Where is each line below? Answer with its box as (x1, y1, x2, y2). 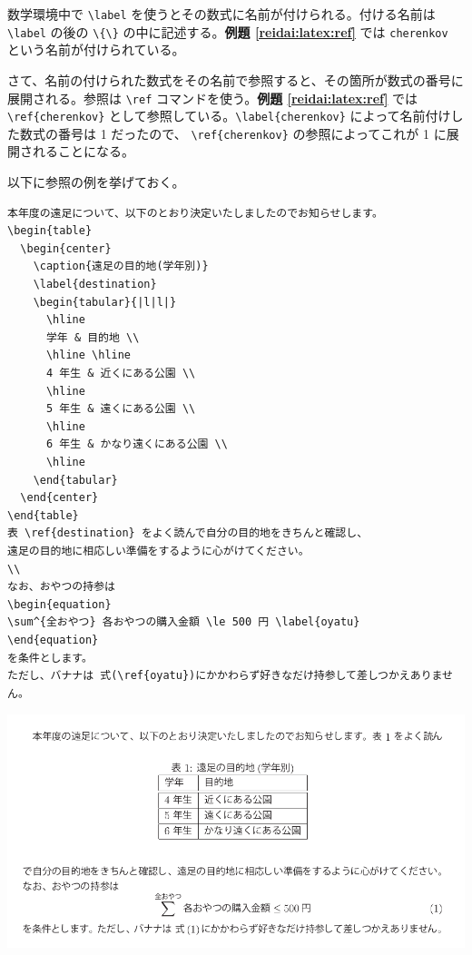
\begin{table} (7, 224, 93, 238)
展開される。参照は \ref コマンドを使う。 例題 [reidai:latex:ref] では (7, 88, 418, 107)
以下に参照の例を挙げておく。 (7, 172, 185, 192)
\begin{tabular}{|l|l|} (33, 295, 177, 309)
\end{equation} (7, 633, 99, 646)
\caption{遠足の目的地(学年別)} (33, 260, 209, 273)
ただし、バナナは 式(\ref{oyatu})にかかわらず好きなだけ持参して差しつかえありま (7, 669, 443, 683)
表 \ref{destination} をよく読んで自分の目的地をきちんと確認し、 (7, 527, 369, 540)
